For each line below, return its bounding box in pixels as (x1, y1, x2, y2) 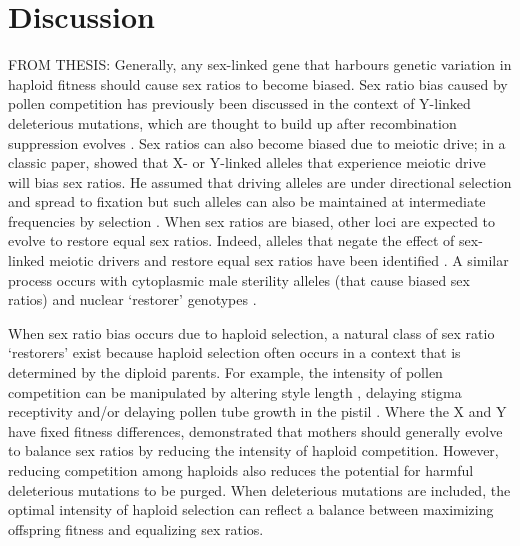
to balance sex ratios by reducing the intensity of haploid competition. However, (8, 440, 499, 461)
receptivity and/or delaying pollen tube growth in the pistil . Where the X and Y (8, 401, 507, 422)
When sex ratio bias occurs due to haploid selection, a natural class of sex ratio (8, 322, 495, 343)
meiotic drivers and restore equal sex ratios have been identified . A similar (49, 250, 509, 271)
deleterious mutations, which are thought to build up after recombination (8, 112, 457, 133)
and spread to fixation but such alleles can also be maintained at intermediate (8, 191, 486, 212)
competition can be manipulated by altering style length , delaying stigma (8, 381, 462, 402)
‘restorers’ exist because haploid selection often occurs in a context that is (8, 342, 461, 363)
